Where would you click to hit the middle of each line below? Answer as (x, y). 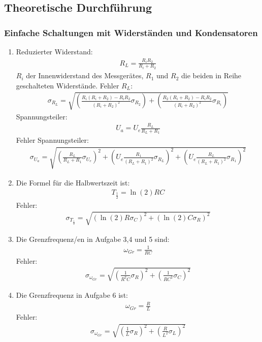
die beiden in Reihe (211, 75)
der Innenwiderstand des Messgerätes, (85, 75)
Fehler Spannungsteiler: (52, 140)
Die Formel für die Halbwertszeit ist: (73, 182)
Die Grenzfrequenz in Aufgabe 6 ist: (72, 294)
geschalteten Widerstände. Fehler (68, 85)
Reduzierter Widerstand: (54, 51)
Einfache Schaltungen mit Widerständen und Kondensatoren (131, 32)
